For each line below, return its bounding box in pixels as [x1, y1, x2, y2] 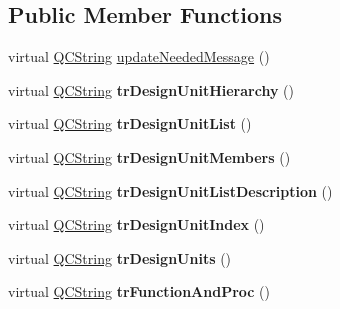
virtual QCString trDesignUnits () [8, 247, 232, 268]
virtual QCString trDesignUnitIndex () [8, 214, 265, 235]
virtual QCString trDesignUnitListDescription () [8, 180, 333, 201]
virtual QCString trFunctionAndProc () [8, 281, 271, 302]
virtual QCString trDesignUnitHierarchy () [8, 79, 294, 100]
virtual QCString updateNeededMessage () [8, 46, 270, 67]
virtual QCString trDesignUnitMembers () [8, 146, 291, 167]
